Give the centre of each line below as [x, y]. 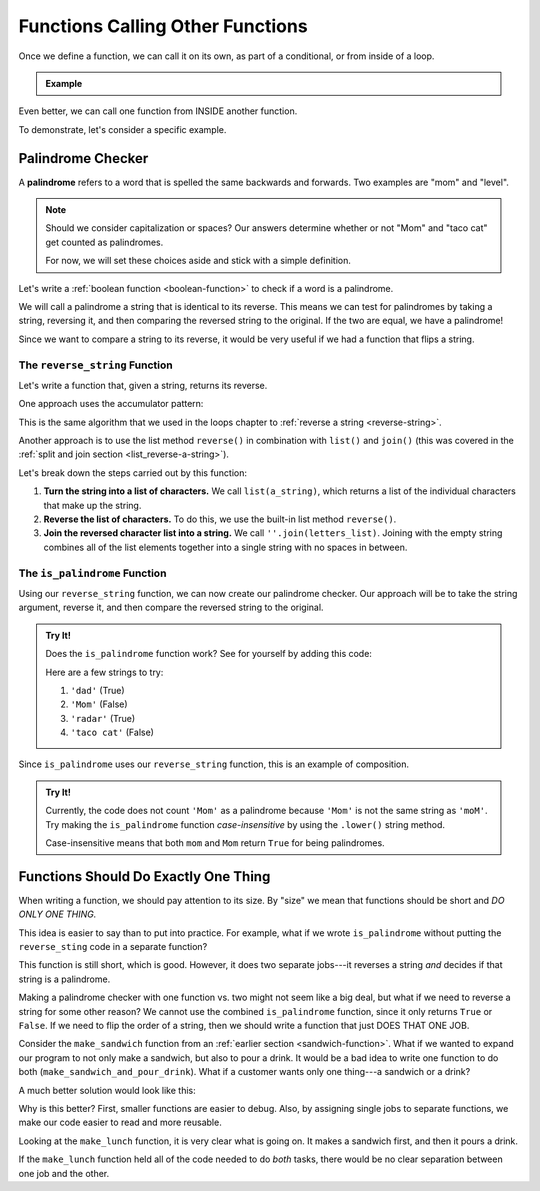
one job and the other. [64, 1173]
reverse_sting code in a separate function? [113, 947]
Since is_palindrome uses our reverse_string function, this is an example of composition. [214, 764]
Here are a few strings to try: [104, 672]
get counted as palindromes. [104, 242]
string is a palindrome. [64, 979]
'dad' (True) [97, 690]
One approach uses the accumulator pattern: [111, 404]
